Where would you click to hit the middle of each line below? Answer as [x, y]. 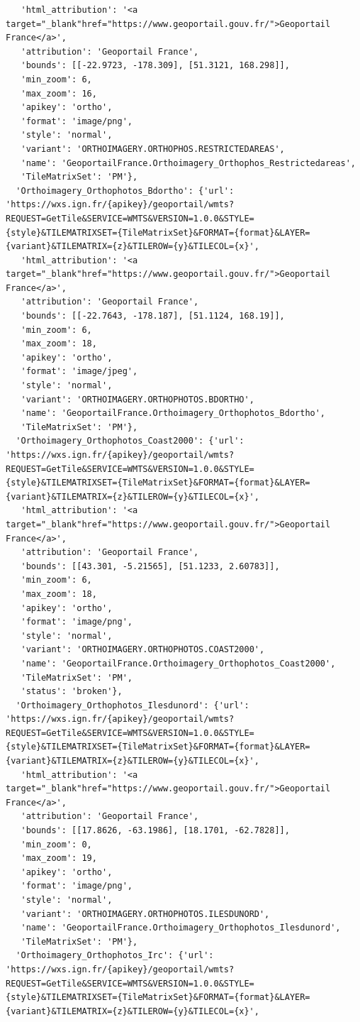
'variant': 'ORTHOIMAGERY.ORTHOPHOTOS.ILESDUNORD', [145, 914]
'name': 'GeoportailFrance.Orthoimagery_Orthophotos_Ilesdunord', [181, 928]
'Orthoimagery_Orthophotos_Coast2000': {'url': [130, 441]
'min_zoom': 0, [56, 844]
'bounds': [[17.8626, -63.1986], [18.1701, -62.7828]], [155, 831]
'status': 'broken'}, [72, 692]
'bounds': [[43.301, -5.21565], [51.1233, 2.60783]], [150, 566]
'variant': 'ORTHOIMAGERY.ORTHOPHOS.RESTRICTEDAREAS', [153, 149]
